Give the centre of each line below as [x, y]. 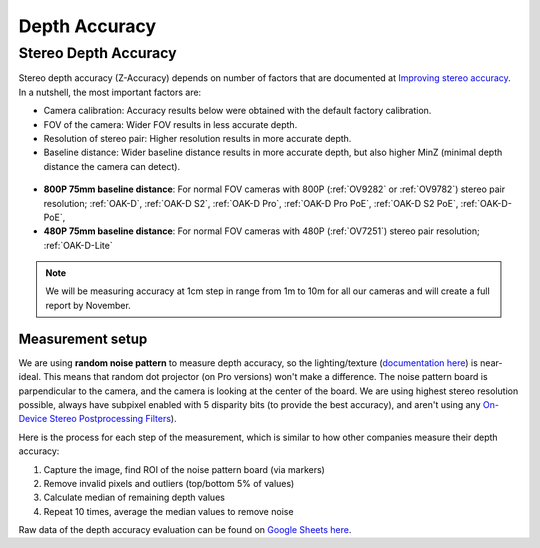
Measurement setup [83, 338]
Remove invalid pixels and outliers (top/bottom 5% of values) [169, 483]
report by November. [88, 305]
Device [33, 419]
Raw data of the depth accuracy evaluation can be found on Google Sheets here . [185, 530]
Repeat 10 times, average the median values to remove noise [168, 511]
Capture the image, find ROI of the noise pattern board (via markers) [184, 469]
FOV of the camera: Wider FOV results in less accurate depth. [170, 124]
